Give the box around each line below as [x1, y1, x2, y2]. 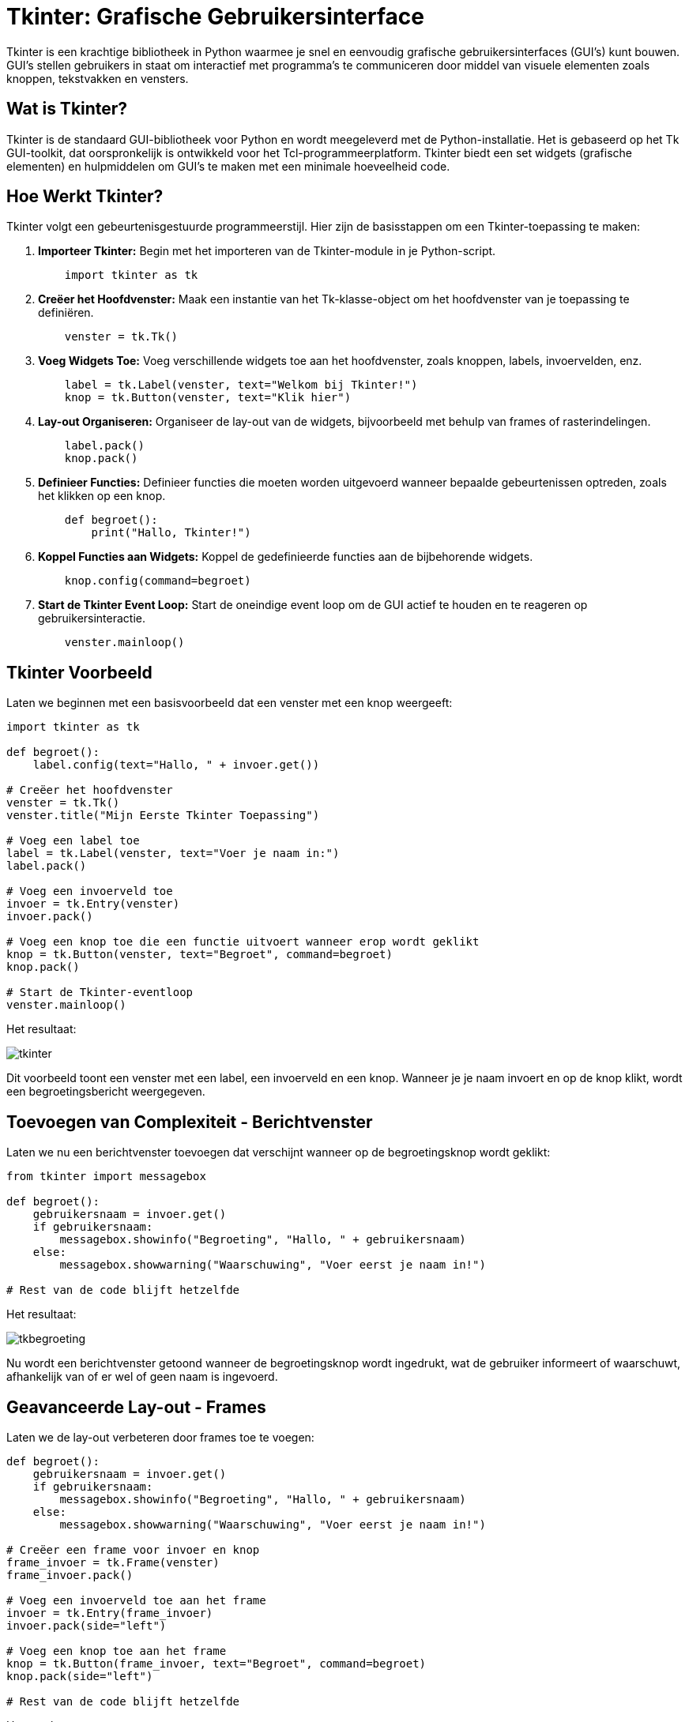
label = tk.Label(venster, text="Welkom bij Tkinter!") [64, 378, 418, 392]
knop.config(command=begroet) [64, 574, 251, 588]
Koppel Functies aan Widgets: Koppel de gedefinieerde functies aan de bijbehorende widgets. [38, 550, 533, 564]
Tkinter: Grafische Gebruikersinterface [6, 3, 424, 30]
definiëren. [38, 306, 94, 320]
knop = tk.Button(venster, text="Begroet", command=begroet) [6, 948, 393, 961]
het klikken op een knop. [38, 489, 166, 503]
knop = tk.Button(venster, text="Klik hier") [64, 391, 352, 404]
